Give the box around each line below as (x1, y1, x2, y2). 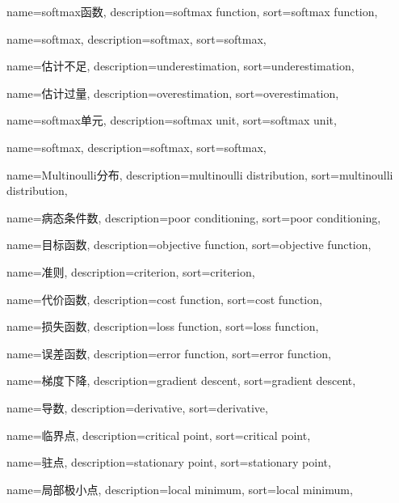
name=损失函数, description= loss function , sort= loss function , (6, 318, 319, 335)
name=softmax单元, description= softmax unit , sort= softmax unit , (6, 112, 337, 129)
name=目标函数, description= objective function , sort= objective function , (6, 236, 372, 253)
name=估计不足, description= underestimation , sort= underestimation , (6, 57, 355, 74)
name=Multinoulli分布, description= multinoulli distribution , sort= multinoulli (6, 166, 393, 183)
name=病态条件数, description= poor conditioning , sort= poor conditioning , (6, 209, 381, 226)
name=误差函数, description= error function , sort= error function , (6, 344, 331, 361)
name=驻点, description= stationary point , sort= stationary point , (6, 454, 331, 471)
